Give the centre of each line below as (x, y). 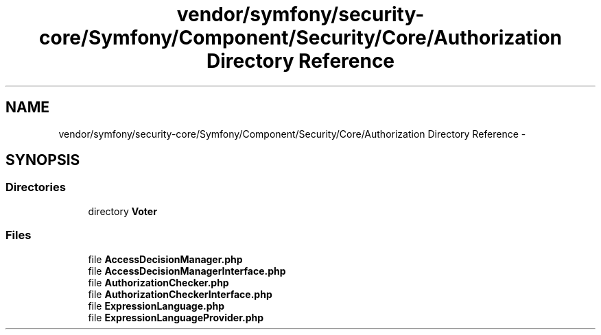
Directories (36, 187)
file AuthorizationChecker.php (158, 282)
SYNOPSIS (43, 160)
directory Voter (122, 211)
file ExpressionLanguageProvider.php (176, 317)
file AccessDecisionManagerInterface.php (187, 271)
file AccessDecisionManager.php (165, 259)
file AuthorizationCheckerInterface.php (180, 294)
